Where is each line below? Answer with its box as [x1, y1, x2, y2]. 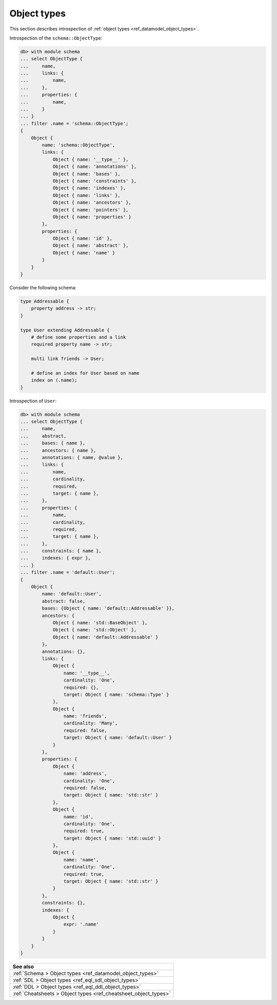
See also [12, 963, 34, 970]
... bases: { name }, [20, 440, 86, 446]
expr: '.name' [63, 921, 100, 927]
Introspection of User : [9, 398, 57, 404]
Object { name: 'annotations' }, [52, 164, 137, 169]
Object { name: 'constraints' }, [52, 178, 137, 184]
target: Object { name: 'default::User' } [63, 735, 172, 741]
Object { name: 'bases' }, [52, 171, 121, 177]
